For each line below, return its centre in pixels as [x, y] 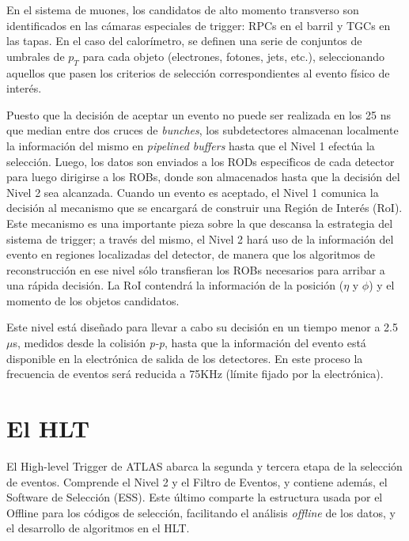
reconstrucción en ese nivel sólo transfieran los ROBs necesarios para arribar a [196, 269]
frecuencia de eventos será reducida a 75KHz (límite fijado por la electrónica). [195, 374]
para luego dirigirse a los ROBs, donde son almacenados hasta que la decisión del [203, 177]
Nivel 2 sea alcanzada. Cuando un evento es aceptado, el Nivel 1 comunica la [193, 192]
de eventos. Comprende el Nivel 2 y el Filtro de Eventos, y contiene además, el [197, 481]
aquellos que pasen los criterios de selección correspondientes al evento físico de [198, 72]
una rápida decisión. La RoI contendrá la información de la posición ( [175, 285]
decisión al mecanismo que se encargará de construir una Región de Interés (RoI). [204, 208]
